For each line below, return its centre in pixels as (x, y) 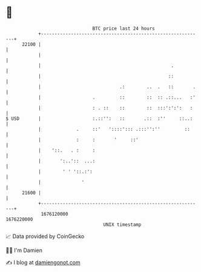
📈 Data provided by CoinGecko (45, 236)
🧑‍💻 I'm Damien (24, 250)
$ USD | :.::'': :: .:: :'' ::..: (99, 118)
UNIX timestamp (122, 224)
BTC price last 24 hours (124, 28)
